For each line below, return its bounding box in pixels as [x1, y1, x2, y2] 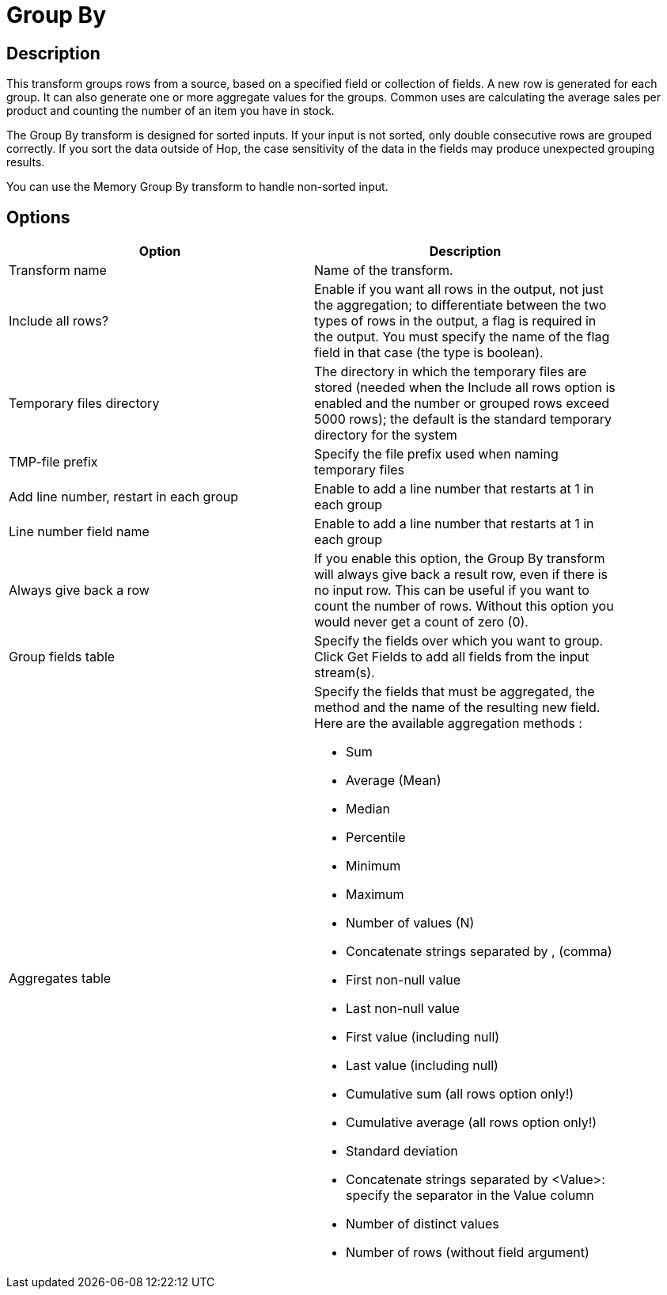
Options [6, 207, 70, 227]
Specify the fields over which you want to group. [314, 633, 604, 649]
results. [6, 155, 45, 169]
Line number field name [9, 524, 150, 540]
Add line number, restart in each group [9, 489, 239, 505]
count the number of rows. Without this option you [314, 598, 614, 615]
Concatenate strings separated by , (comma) [346, 943, 612, 960]
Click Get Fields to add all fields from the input [314, 649, 589, 665]
